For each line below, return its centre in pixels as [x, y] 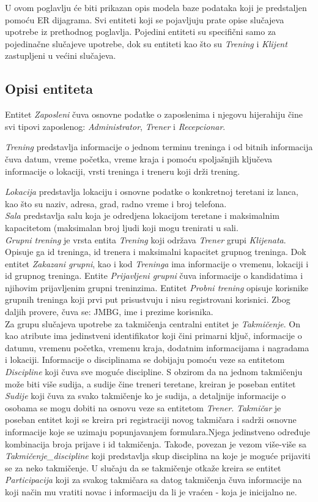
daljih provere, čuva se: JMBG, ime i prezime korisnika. [109, 312]
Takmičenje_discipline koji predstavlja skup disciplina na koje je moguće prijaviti [158, 456]
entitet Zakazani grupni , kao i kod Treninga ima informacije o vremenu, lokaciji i [157, 263]
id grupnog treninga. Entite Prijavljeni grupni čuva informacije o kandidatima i [154, 276]
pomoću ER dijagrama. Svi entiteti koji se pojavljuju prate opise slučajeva [145, 19]
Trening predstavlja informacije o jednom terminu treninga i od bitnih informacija [159, 147]
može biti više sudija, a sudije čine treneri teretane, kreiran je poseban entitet [150, 383]
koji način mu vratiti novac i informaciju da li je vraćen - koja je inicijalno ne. [151, 491]
